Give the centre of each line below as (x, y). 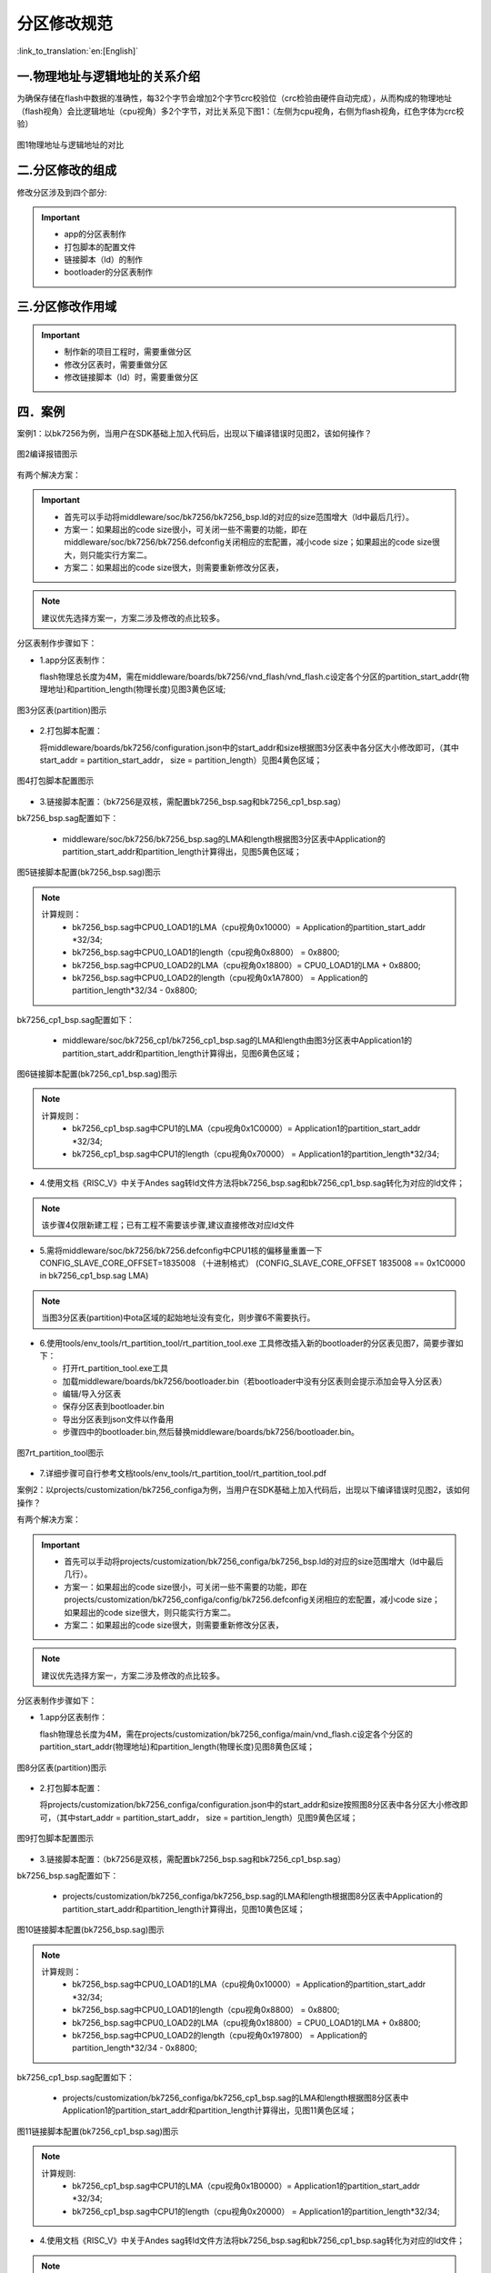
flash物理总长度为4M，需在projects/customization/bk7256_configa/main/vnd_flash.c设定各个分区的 (226, 1734)
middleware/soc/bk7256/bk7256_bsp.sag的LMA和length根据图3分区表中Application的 (224, 839)
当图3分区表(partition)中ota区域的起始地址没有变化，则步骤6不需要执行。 (178, 1317)
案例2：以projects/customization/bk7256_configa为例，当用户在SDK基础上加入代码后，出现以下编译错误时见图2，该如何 (243, 1490)
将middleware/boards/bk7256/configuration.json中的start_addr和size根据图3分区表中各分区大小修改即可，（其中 (249, 747)
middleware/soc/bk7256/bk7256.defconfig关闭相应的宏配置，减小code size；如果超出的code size (248, 542)
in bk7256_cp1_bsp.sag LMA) (94, 1276)
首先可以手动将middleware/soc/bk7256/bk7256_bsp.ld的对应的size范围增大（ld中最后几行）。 (239, 516)
